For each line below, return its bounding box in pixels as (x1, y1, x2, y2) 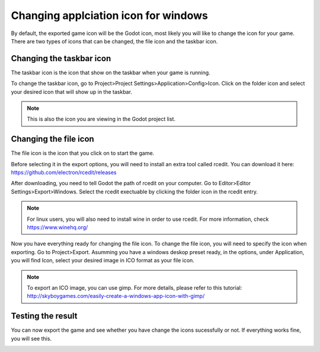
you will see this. (11, 335, 52, 342)
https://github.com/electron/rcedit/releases (11, 169, 117, 176)
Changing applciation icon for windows (11, 9, 209, 22)
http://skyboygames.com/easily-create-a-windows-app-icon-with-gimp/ (27, 293, 205, 300)
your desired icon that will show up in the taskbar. (11, 88, 133, 95)
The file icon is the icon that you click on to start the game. (11, 150, 155, 157)
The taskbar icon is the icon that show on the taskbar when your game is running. (11, 69, 210, 76)
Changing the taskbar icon (11, 53, 111, 64)
